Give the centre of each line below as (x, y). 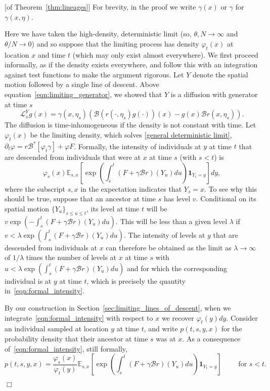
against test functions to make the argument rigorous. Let (94, 74)
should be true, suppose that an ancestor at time (80, 199)
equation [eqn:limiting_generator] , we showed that (83, 94)
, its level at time (113, 208)
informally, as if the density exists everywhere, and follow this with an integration (131, 64)
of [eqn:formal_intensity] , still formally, (66, 348)
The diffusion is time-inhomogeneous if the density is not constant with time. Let (130, 125)
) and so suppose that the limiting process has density (115, 43)
